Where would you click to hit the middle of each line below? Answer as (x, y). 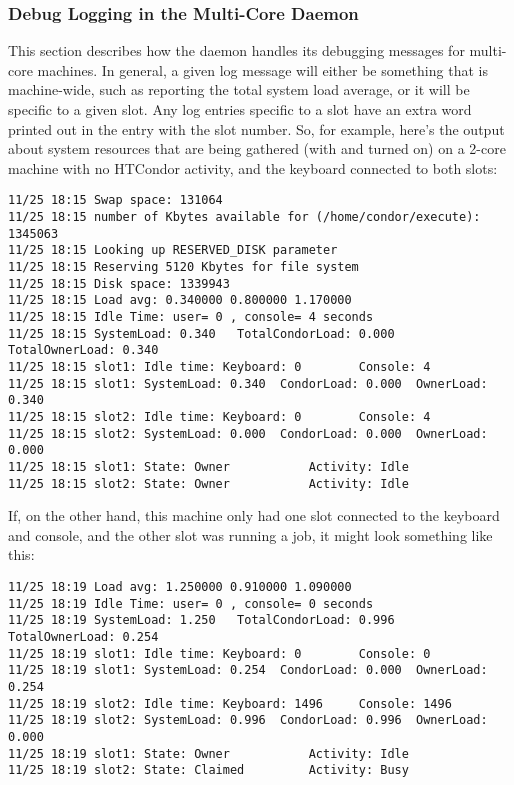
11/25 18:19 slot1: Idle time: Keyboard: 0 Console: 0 (219, 653)
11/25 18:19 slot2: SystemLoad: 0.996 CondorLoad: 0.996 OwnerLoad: (248, 720)
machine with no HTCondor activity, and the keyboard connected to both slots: (253, 167)
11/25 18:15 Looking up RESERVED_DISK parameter (173, 250)
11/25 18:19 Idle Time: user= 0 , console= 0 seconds (191, 603)
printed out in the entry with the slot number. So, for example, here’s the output (256, 128)
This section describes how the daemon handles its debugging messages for (236, 50)
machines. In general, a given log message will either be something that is (262, 69)
